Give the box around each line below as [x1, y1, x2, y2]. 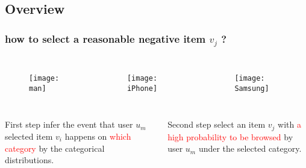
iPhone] [126, 84, 158, 93]
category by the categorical [5, 142, 105, 154]
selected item [5, 130, 53, 143]
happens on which [64, 130, 131, 143]
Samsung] [234, 84, 269, 93]
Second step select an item [167, 118, 266, 131]
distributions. [5, 154, 54, 166]
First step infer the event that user [5, 118, 133, 131]
